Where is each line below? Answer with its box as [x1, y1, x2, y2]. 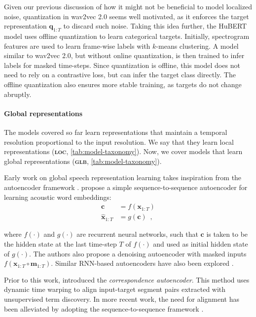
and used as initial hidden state [153, 238, 248, 249]
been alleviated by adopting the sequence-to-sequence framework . [4, 303, 204, 314]
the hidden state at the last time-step [4, 238, 117, 249]
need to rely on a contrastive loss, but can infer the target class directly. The [4, 69, 236, 80]
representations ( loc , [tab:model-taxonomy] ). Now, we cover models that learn [4, 146, 243, 157]
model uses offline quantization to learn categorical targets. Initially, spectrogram [4, 31, 250, 41]
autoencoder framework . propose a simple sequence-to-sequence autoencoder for [4, 182, 248, 192]
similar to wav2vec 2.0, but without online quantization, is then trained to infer [4, 50, 245, 61]
